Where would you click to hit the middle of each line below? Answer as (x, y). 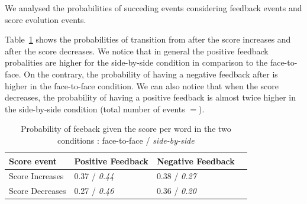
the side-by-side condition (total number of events (95, 109)
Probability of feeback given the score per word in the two (126, 129)
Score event (33, 161)
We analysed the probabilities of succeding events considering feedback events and (153, 8)
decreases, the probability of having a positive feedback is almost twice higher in (151, 97)
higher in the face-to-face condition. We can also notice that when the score (142, 85)
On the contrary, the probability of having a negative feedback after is (151, 74)
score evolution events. (46, 19)
